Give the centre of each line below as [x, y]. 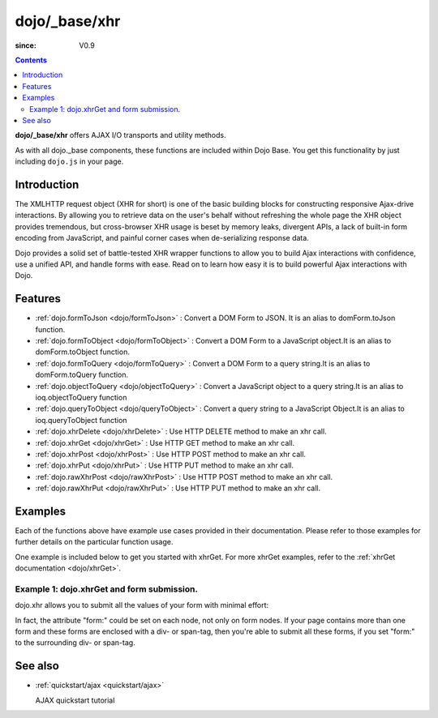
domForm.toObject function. [82, 352]
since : [26, 45]
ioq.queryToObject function [81, 420]
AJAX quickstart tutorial [75, 700]
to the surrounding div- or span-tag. [75, 643]
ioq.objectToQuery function [81, 397]
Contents [31, 60]
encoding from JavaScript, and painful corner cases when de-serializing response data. [162, 238]
